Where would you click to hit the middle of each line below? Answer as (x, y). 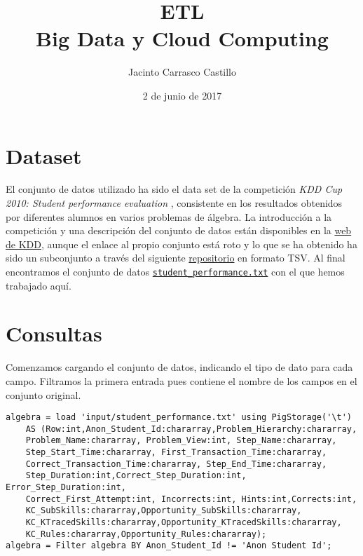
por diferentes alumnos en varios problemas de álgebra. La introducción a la (169, 216)
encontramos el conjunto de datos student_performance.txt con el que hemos (175, 271)
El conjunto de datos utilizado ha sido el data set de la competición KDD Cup (174, 189)
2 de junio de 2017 (182, 95)
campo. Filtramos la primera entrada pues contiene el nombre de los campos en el (181, 380)
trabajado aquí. (39, 285)
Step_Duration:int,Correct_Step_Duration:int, (136, 476)
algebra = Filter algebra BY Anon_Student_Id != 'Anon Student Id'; (169, 546)
